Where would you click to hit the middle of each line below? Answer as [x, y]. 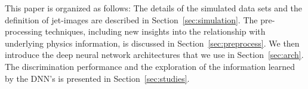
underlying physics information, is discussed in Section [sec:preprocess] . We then [152, 43]
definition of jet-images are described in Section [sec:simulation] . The [131, 19]
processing [24, 31]
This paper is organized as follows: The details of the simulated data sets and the [154, 8]
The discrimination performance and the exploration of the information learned [150, 66]
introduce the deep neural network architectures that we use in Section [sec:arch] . [154, 55]
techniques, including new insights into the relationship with [155, 31]
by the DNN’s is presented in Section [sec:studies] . [97, 78]
